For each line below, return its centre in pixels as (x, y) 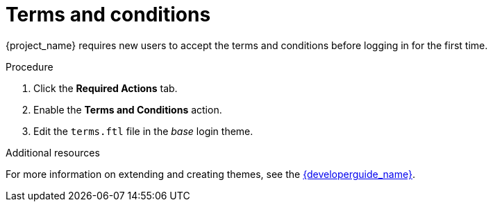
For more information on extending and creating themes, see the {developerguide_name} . (211, 174)
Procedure (30, 66)
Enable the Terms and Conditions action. (128, 109)
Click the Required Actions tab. (106, 88)
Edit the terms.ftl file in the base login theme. (143, 131)
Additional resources (53, 152)
